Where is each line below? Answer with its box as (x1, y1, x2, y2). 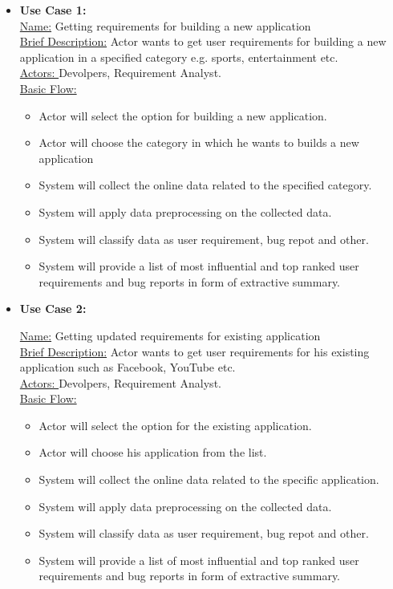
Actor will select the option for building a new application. (38, 107, 327, 124)
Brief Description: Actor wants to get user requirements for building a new (19, 33, 387, 50)
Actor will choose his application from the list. (38, 444, 267, 461)
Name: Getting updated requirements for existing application (19, 327, 321, 343)
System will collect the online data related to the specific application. (38, 471, 379, 488)
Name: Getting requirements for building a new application (19, 17, 311, 34)
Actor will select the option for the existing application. (38, 416, 312, 433)
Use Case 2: (19, 300, 87, 317)
